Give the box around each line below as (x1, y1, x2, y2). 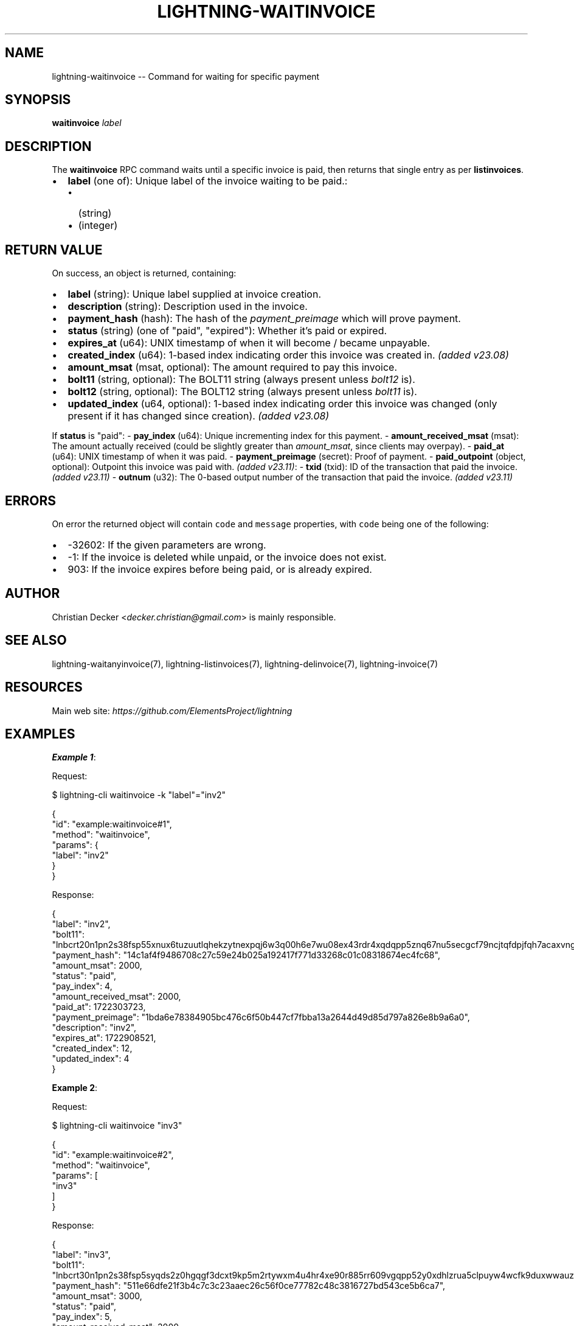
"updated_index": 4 (52, 1053, 130, 1064)
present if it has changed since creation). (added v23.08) (67, 410, 330, 423)
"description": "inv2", (52, 1022, 137, 1033)
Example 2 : (52, 1082, 98, 1093)
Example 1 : (52, 752, 96, 763)
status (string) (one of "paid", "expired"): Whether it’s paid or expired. (67, 324, 387, 337)
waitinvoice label (52, 118, 122, 128)
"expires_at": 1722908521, (52, 1033, 156, 1044)
